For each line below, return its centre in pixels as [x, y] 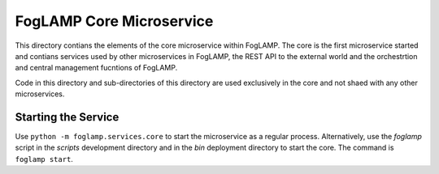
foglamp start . [44, 159]
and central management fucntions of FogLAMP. [96, 68]
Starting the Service [67, 117]
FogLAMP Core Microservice [114, 21]
